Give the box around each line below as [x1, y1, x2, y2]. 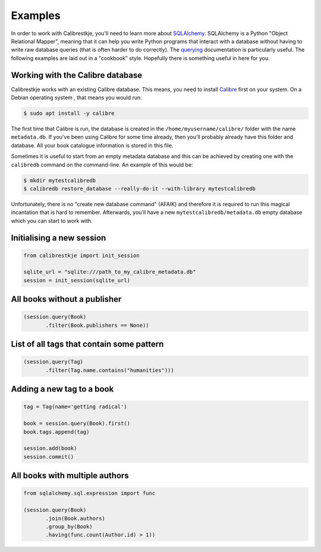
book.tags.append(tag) [23, 428, 90, 435]
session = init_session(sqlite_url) [23, 277, 131, 283]
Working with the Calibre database [11, 70, 143, 80]
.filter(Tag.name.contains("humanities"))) [45, 367, 175, 374]
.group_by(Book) [45, 523, 93, 530]
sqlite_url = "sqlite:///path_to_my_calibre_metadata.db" [23, 269, 196, 276]
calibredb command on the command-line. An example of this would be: [11, 161, 193, 168]
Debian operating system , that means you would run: [11, 94, 142, 101]
